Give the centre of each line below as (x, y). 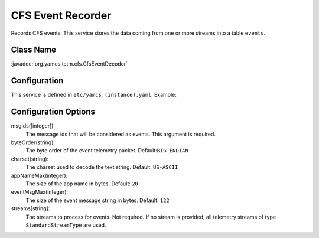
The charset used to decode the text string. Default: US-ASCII (102, 167)
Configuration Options (53, 112)
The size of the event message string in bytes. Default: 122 (97, 200)
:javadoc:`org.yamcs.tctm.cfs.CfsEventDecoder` (69, 64)
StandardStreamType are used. (66, 225)
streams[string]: (30, 208)
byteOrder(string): (33, 142)
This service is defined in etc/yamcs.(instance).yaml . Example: (94, 95)
